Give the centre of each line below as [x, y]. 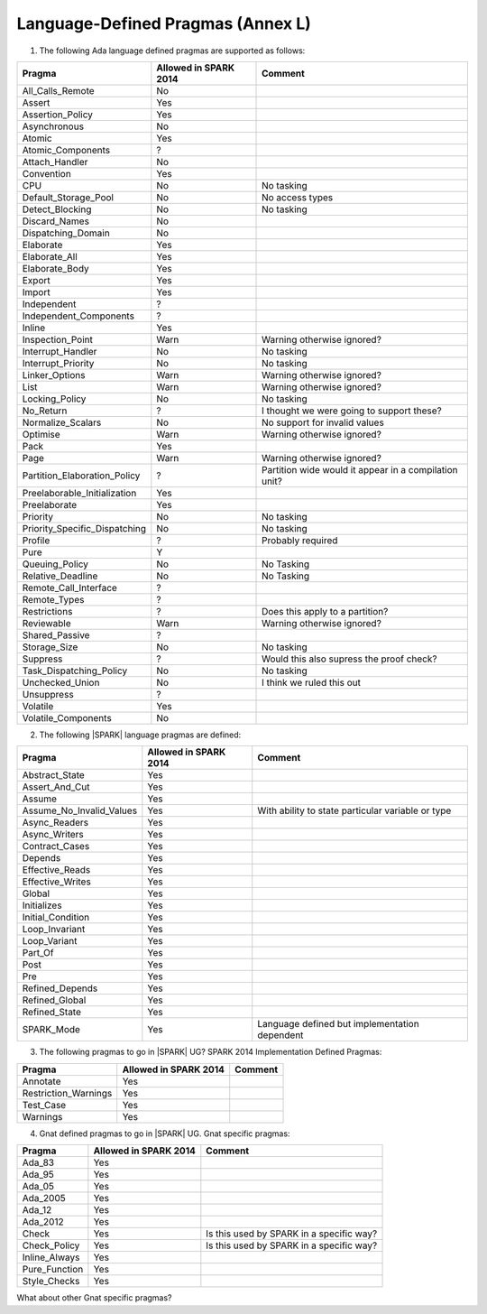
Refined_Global [54, 1000]
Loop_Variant [50, 941]
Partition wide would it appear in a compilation [360, 469]
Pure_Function [53, 1270]
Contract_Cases [56, 847]
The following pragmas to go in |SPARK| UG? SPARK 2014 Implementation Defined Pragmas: [211, 1052]
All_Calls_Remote [58, 90]
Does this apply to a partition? [325, 611]
